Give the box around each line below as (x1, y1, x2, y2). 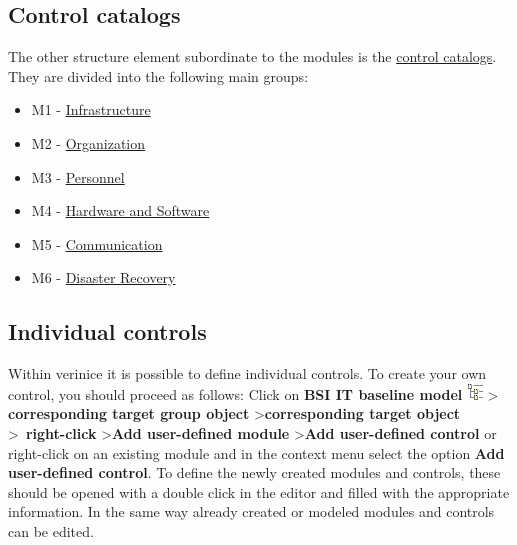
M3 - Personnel (31, 166, 125, 187)
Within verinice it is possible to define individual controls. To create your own (8, 363, 487, 384)
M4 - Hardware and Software (31, 200, 210, 221)
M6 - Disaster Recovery (31, 267, 176, 288)
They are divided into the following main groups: (8, 65, 309, 86)
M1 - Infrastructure (31, 99, 151, 120)
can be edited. (8, 520, 94, 541)
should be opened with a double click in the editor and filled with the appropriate (8, 481, 510, 502)
